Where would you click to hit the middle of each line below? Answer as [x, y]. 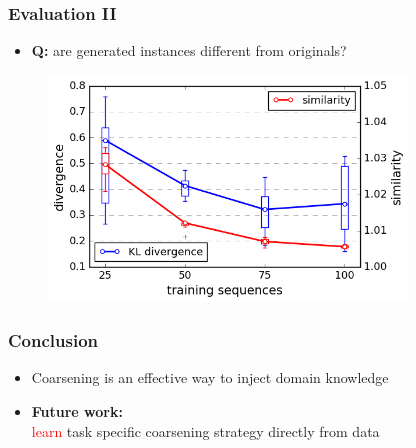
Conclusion [53, 340]
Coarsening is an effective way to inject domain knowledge [210, 377]
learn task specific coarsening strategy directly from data [205, 430]
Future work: [77, 411]
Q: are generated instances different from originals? [189, 50]
